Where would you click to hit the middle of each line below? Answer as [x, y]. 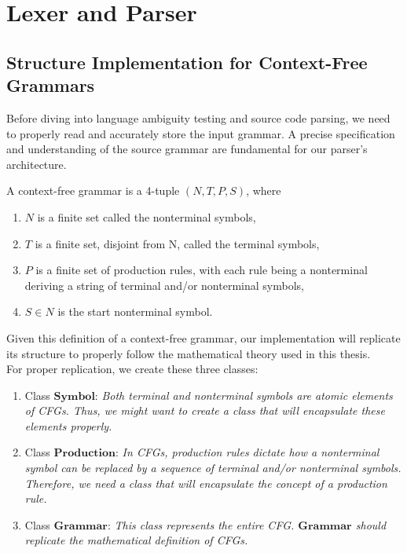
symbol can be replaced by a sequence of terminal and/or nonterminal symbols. [213, 468]
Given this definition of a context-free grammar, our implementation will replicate [203, 337]
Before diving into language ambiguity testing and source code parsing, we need [198, 117]
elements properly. [68, 425]
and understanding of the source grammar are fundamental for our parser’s [187, 149]
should [371, 524]
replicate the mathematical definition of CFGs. [136, 540]
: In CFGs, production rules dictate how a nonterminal [247, 452]
